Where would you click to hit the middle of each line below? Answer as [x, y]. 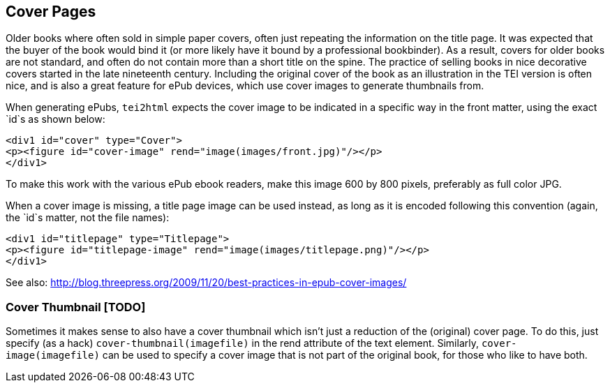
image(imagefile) [53, 356]
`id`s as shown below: [55, 119]
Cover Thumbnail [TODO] [76, 307]
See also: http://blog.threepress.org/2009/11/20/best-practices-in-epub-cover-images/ [206, 283]
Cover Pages [51, 12]
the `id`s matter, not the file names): [88, 218]
